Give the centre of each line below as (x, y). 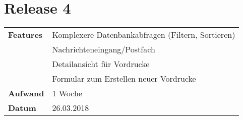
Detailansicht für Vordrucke (101, 64)
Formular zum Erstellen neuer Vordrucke (124, 79)
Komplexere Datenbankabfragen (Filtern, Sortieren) (144, 35)
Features (25, 35)
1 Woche (67, 93)
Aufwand (26, 93)
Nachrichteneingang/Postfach (104, 49)
